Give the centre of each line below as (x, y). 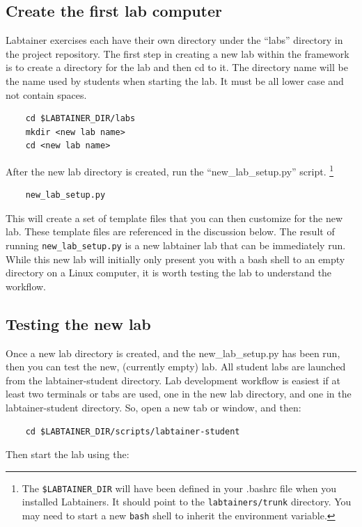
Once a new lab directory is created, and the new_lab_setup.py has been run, (173, 353)
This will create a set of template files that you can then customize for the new (174, 218)
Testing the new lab (78, 323)
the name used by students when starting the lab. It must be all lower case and (175, 80)
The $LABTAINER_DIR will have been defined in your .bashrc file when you (179, 488)
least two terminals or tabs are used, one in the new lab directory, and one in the (179, 394)
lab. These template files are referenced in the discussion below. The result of (170, 231)
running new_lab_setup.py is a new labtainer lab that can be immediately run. (176, 245)
